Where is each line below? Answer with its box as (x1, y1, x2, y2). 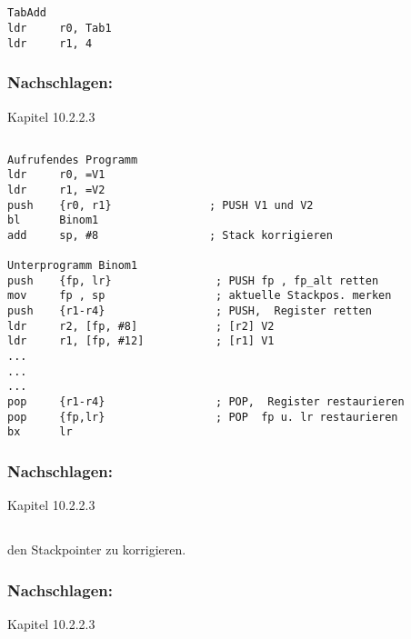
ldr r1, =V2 (7, 183, 105, 196)
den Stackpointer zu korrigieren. (7, 540, 186, 559)
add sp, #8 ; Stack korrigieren (7, 228, 333, 242)
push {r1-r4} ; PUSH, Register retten (7, 305, 372, 318)
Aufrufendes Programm (7, 153, 138, 166)
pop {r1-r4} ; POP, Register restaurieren (7, 395, 405, 409)
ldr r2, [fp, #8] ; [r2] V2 (7, 319, 275, 333)
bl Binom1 (7, 214, 99, 227)
